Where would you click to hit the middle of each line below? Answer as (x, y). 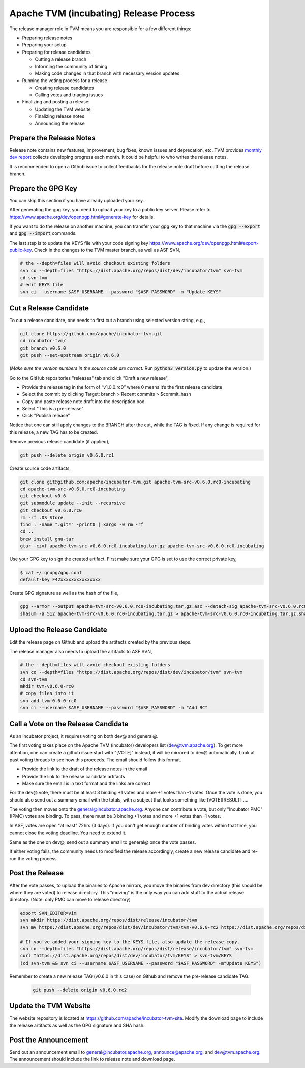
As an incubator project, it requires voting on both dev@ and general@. (84, 736)
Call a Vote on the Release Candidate (69, 724)
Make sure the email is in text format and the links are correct (86, 783)
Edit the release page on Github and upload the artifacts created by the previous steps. (100, 642)
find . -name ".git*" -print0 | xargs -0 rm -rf (82, 524)
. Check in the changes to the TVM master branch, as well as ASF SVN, (106, 250)
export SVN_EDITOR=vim (48, 913)
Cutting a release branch (61, 59)
